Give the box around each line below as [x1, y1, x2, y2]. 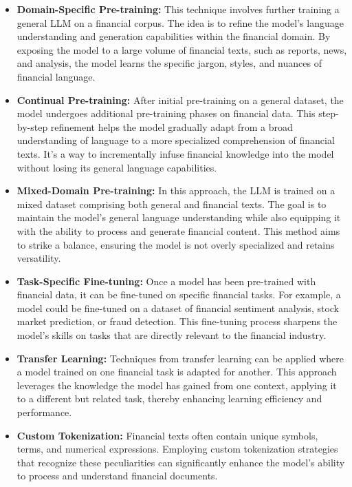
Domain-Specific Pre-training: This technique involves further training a [16, 2, 340, 16]
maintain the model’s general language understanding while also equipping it [16, 210, 341, 225]
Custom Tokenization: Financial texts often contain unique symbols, [16, 428, 318, 442]
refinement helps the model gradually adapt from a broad [50, 119, 293, 134]
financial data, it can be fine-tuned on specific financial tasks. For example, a [16, 287, 341, 302]
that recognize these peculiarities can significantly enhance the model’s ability [16, 455, 345, 469]
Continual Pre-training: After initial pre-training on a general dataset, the [16, 92, 344, 107]
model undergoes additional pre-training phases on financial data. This [16, 106, 316, 121]
